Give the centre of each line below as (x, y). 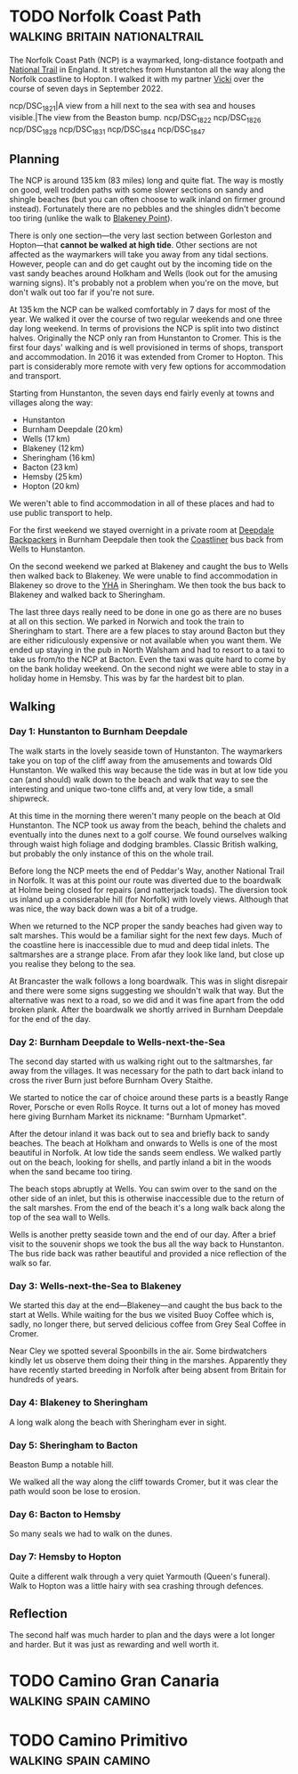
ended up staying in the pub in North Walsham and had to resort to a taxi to (147, 650)
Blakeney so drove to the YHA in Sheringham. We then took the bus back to (148, 585)
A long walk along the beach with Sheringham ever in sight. (118, 1422)
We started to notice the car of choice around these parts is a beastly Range (149, 1098)
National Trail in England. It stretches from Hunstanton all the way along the (148, 69)
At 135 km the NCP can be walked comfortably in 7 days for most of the (140, 310)
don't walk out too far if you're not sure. (82, 292)
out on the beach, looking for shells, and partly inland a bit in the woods (141, 1162)
